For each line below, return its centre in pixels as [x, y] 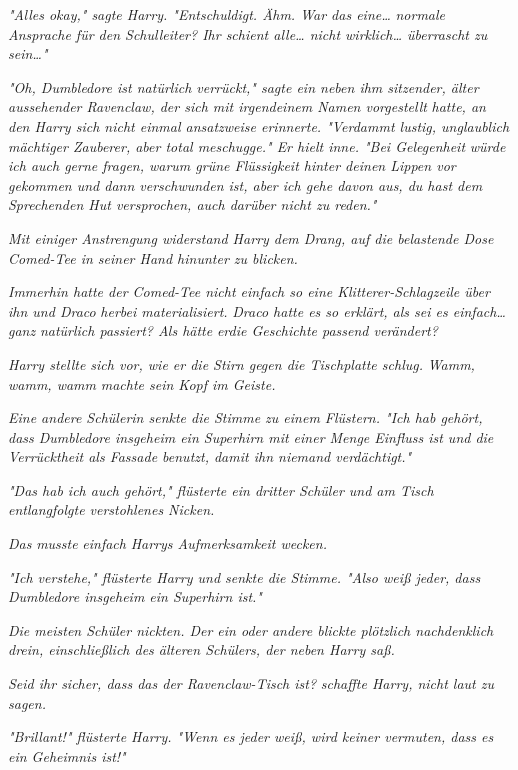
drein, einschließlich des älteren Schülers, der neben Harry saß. [201, 649]
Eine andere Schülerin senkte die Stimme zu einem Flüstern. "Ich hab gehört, [245, 417]
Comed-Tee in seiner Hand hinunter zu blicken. [153, 257]
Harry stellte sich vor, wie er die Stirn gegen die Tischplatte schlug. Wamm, [241, 363]
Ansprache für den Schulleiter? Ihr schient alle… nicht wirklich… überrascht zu [248, 33]
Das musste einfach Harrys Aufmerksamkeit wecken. [167, 543]
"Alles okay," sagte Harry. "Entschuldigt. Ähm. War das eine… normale [227, 14]
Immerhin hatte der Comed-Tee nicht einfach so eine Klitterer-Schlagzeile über [249, 291]
